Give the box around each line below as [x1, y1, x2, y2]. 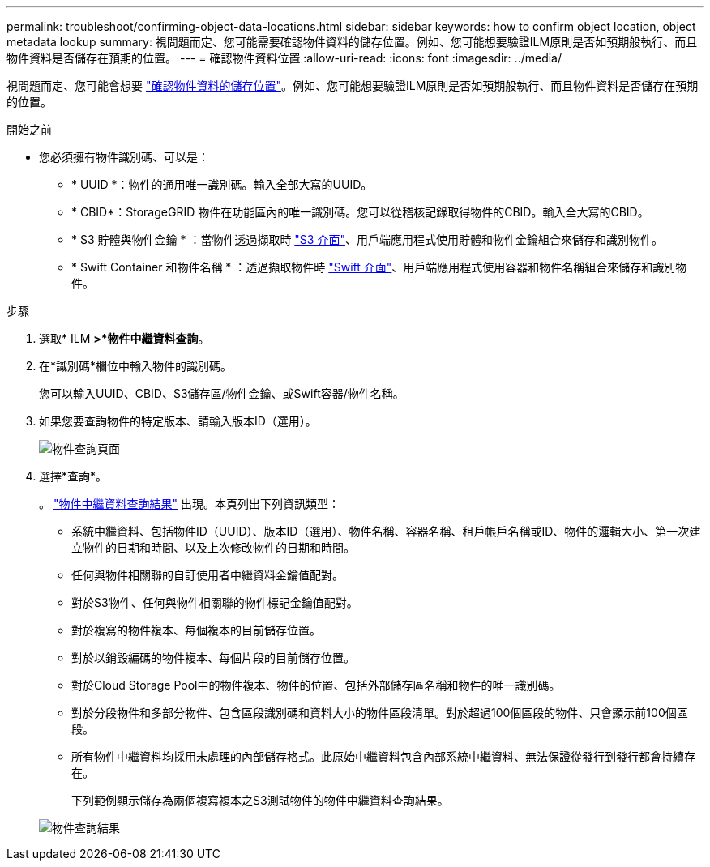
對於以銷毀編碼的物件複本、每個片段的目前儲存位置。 [71, 651, 355, 664]
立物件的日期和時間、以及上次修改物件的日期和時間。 [71, 540, 355, 554]
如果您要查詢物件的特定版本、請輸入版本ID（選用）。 [39, 414, 317, 428]
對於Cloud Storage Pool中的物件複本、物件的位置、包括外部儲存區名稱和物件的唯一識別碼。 [71, 678, 561, 692]
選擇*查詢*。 [39, 469, 108, 483]
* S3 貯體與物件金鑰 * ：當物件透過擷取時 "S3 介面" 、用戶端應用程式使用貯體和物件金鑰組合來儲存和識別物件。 [71, 233, 663, 246]
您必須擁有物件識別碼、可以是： [39, 150, 209, 164]
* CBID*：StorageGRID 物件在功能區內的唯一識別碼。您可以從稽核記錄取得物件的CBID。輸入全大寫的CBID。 [71, 205, 649, 219]
